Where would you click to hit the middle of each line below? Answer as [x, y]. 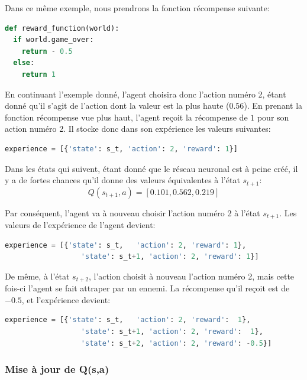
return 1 [38, 74]
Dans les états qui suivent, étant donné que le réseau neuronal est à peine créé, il [151, 168]
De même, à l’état [37, 276]
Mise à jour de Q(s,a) [57, 369]
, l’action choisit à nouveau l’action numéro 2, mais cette [191, 276]
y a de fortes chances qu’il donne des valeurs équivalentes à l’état [122, 180]
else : [24, 63]
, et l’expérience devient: [66, 299]
